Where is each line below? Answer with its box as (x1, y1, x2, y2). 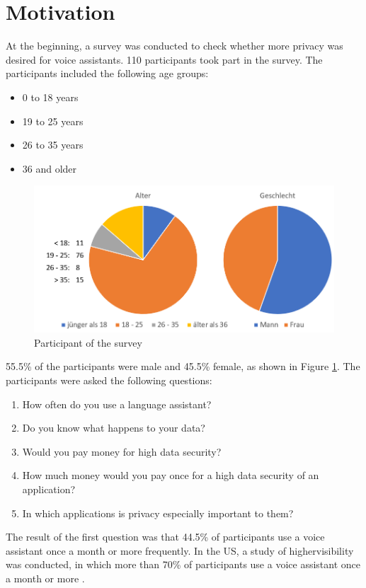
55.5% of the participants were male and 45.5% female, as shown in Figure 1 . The (6, 359, 360, 374)
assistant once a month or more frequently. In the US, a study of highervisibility (6, 543, 354, 558)
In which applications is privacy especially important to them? (22, 505, 294, 520)
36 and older (22, 161, 77, 175)
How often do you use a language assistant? (22, 396, 212, 411)
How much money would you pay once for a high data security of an (22, 468, 319, 483)
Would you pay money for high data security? (22, 444, 222, 459)
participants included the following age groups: (6, 66, 209, 81)
